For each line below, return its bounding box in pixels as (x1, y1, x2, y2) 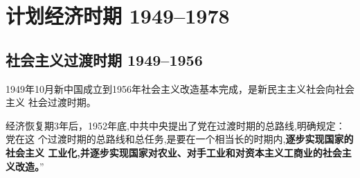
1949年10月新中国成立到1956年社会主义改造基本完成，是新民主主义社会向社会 (6, 81, 354, 96)
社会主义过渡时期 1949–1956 (6, 48, 203, 70)
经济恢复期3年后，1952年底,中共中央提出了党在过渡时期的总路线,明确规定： (6, 118, 345, 132)
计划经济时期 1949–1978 (6, 1, 230, 30)
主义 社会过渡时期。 (6, 95, 96, 109)
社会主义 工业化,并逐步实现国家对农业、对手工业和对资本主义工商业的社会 (6, 145, 342, 159)
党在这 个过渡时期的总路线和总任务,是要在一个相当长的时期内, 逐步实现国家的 (6, 132, 354, 146)
